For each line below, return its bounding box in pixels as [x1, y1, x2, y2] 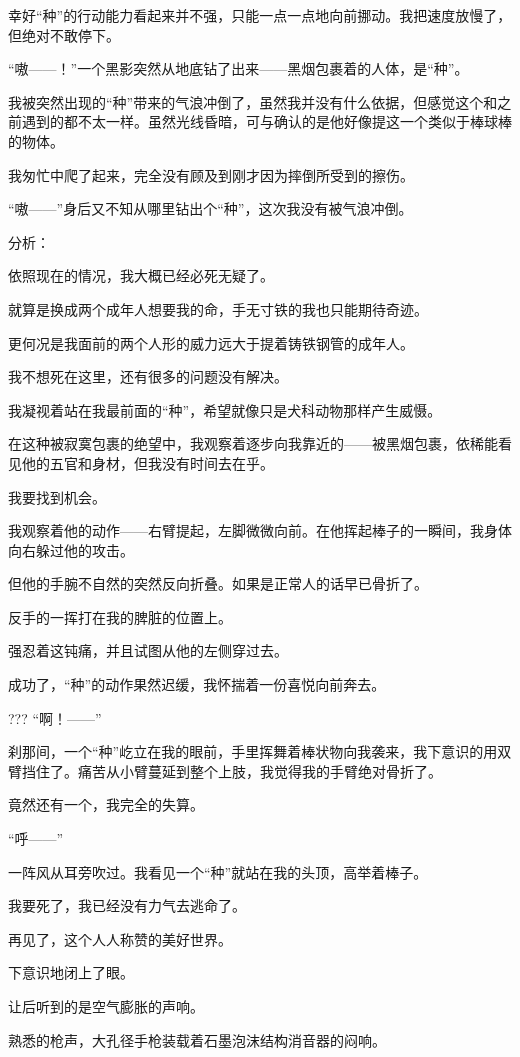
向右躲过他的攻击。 [8, 539, 134, 560]
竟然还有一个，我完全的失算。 [8, 794, 204, 815]
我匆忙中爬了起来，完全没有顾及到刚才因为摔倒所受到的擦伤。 [8, 164, 414, 185]
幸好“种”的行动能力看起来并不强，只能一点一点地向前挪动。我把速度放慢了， [8, 5, 512, 25]
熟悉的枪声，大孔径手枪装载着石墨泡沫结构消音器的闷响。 [8, 1029, 386, 1050]
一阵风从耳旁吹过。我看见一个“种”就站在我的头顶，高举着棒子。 [8, 861, 428, 882]
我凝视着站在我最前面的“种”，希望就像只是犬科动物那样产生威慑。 [8, 399, 442, 420]
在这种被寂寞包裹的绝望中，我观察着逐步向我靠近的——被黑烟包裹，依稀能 [8, 433, 498, 454]
